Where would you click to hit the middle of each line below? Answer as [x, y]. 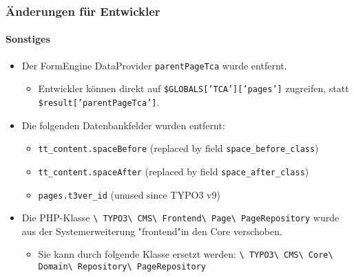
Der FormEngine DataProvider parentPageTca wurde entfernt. [154, 65]
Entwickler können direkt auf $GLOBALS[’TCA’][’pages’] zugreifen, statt [194, 88]
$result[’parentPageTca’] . [99, 101]
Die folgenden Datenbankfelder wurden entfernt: [123, 125]
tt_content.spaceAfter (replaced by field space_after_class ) [174, 171]
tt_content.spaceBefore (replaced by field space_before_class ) [178, 148]
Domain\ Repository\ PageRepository [122, 267]
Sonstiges [28, 39]
